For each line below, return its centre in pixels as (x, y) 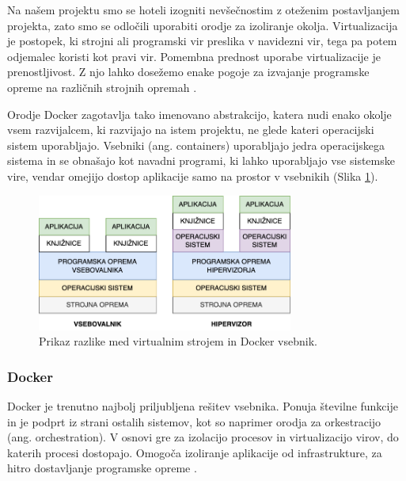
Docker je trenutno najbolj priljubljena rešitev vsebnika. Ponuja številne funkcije (203, 405)
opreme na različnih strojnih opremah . (102, 87)
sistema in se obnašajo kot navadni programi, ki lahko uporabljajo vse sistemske (201, 160)
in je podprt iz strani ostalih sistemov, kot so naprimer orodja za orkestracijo (194, 421)
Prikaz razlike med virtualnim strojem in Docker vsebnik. (178, 341)
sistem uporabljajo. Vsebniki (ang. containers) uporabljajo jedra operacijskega (196, 145)
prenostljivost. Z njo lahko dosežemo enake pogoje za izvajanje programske (188, 72)
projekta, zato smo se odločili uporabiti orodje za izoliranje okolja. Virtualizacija (203, 25)
